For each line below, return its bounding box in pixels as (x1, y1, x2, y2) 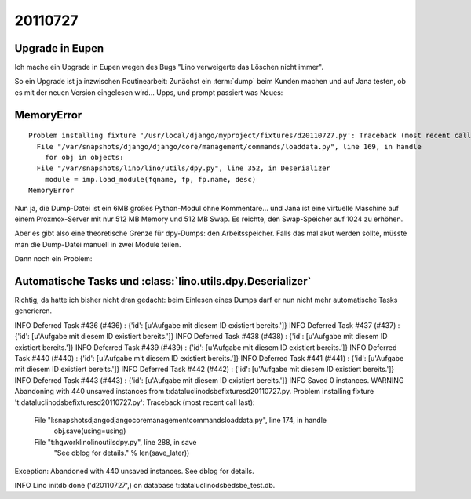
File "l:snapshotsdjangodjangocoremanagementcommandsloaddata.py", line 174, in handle (34, 415, 327, 424)
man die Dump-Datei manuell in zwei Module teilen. (14, 239, 181, 249)
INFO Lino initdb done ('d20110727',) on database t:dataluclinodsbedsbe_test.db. (14, 480, 276, 490)
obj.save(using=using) (53, 426, 126, 435)
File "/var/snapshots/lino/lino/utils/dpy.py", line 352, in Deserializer (36, 164, 331, 173)
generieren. (14, 306, 53, 315)
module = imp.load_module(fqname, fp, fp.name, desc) (44, 175, 257, 184)
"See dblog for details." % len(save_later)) (53, 448, 190, 458)
